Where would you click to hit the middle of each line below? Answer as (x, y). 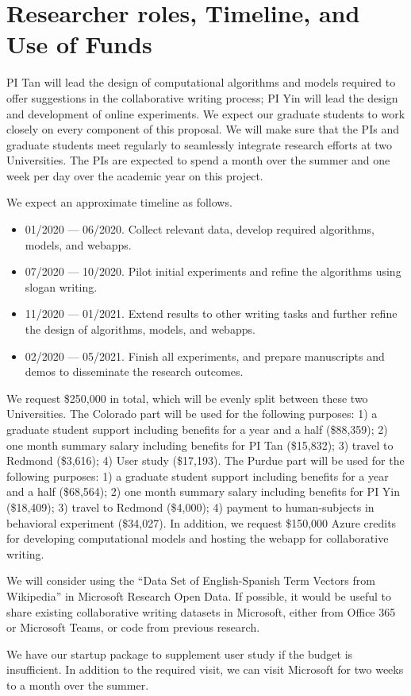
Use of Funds (79, 44)
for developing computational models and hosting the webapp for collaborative (198, 538)
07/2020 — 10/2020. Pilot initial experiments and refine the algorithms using (213, 271)
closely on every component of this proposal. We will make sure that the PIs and (203, 129)
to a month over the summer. (78, 684)
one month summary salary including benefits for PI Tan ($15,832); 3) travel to (200, 445)
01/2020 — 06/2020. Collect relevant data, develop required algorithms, (200, 229)
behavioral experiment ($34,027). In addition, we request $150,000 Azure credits (202, 522)
